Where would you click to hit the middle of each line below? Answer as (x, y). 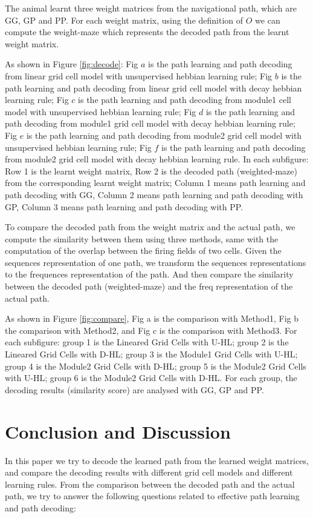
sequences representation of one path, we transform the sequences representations (156, 262)
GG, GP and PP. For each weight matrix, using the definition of (124, 20)
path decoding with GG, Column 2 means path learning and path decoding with (154, 194)
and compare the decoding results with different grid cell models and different (149, 472)
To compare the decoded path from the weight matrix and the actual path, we (150, 227)
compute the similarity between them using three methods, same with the (142, 238)
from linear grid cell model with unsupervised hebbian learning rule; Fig (139, 75)
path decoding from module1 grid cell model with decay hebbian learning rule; (150, 123)
